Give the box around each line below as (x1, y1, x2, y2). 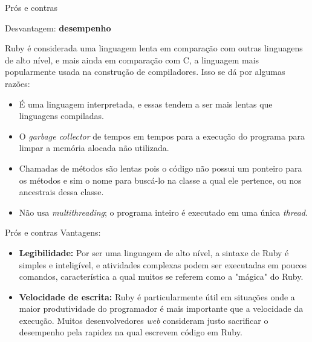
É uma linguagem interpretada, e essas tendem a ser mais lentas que (19, 97, 273, 110)
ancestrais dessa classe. (19, 186, 104, 198)
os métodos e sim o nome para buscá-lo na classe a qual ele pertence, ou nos (19, 173, 302, 186)
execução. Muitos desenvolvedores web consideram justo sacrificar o (19, 314, 268, 326)
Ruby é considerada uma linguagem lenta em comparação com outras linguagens (5, 42, 303, 54)
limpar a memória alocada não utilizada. (19, 141, 169, 154)
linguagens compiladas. (19, 109, 104, 122)
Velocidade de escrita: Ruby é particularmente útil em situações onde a (19, 290, 295, 303)
